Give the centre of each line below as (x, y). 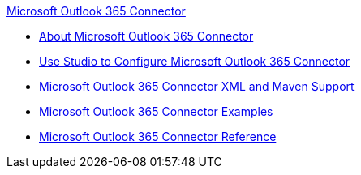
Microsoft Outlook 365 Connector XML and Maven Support (197, 86)
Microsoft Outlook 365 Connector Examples (156, 111)
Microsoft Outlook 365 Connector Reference (158, 137)
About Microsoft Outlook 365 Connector (146, 36)
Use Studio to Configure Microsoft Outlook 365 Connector (195, 61)
